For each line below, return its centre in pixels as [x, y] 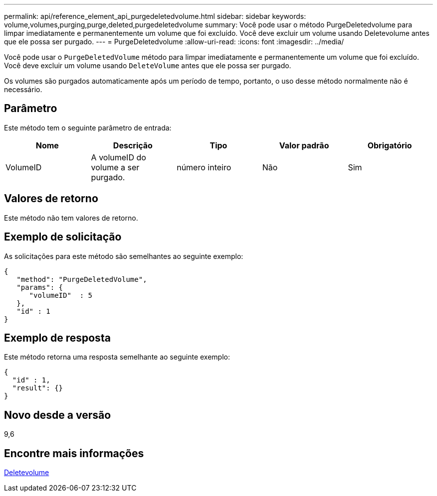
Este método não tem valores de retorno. [71, 218]
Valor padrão [304, 145]
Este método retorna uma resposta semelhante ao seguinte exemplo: [117, 357]
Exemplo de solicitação [63, 237]
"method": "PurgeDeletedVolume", [82, 279]
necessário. [23, 89]
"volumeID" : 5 [61, 295]
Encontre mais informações [74, 453]
